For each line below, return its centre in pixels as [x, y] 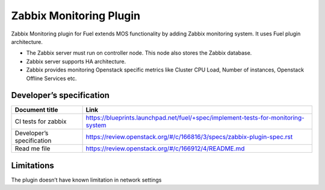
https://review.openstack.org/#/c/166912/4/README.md [165, 149]
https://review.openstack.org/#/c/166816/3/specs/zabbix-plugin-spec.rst [189, 137]
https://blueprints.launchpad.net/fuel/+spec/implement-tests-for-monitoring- [195, 118]
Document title [36, 110]
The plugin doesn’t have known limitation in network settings [86, 180]
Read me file [32, 149]
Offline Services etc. [51, 78]
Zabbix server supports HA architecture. [76, 61]
